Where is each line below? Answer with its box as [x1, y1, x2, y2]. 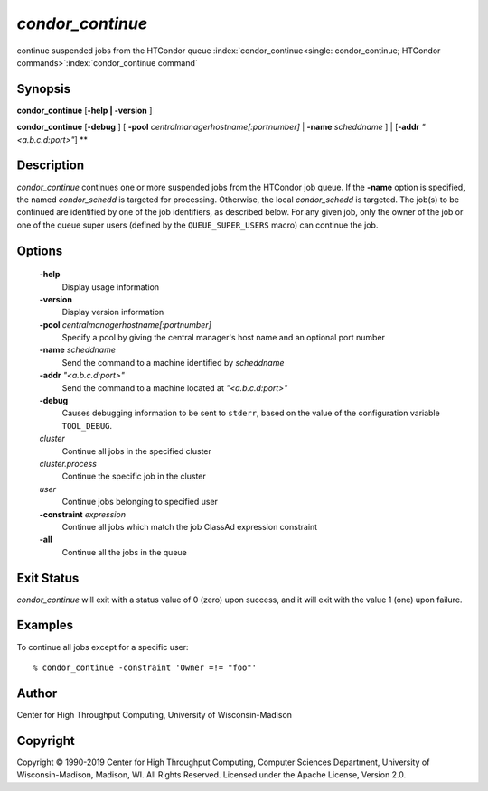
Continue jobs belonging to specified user [61, 497, 219, 507]
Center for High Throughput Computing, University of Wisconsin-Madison [16, 709, 293, 720]
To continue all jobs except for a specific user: [16, 641, 189, 652]
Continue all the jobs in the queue [61, 546, 187, 557]
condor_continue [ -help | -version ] [16, 105, 153, 116]
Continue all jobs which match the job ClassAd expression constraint [61, 521, 318, 532]
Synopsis [16, 81, 71, 97]
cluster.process [39, 458, 97, 469]
